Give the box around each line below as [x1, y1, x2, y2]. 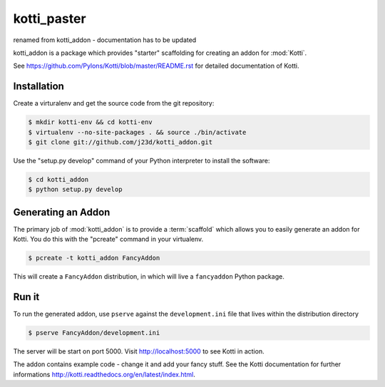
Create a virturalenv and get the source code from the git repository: [13, 99, 215, 108]
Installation [13, 81, 64, 93]
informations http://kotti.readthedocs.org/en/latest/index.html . [13, 370, 196, 378]
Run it [13, 291, 40, 303]
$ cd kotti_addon [28, 175, 89, 183]
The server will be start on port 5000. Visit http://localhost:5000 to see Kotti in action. [13, 347, 265, 356]
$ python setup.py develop [28, 185, 123, 194]
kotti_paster [13, 11, 86, 26]
